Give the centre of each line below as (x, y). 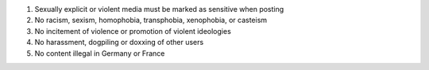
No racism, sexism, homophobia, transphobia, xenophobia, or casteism (151, 20)
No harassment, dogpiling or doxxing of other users (119, 42)
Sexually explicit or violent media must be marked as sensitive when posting (159, 9)
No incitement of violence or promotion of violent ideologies (133, 31)
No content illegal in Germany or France (100, 53)
